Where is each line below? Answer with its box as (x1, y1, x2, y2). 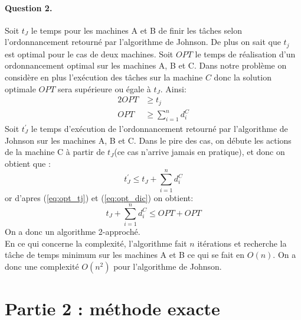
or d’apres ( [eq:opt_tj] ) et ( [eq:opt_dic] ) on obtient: (5, 191, 194, 203)
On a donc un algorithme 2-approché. (5, 225, 140, 238)
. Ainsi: (160, 82, 187, 95)
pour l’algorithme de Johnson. (113, 260, 222, 273)
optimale (5, 82, 36, 95)
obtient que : (5, 157, 51, 169)
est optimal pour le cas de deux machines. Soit (5, 47, 174, 60)
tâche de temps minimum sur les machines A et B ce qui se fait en (5, 248, 245, 261)
